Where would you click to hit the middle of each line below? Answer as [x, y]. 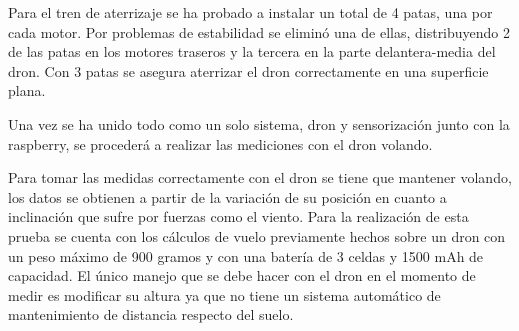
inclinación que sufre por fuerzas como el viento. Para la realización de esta [238, 216]
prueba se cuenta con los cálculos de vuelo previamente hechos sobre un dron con [257, 235]
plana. [27, 90]
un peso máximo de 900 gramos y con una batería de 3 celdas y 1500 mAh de [246, 255]
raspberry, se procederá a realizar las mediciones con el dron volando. [220, 143]
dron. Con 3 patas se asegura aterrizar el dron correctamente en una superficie [248, 70]
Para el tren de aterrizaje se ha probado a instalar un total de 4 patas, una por [250, 12]
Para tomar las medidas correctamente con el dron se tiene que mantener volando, [260, 177]
